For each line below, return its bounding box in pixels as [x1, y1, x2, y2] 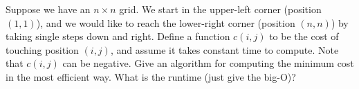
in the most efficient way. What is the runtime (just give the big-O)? [6, 69, 296, 83]
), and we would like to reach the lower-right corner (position [36, 15, 295, 30]
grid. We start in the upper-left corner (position [119, 2, 322, 16]
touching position [6, 42, 79, 57]
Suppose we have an [6, 2, 91, 16]
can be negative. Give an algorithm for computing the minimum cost [62, 56, 354, 70]
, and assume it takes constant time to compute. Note [110, 42, 339, 57]
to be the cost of [269, 29, 339, 43]
